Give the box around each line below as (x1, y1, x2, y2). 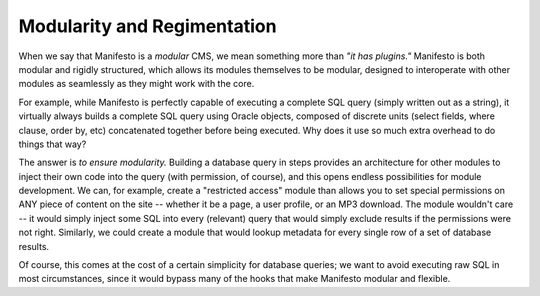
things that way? (18, 138, 87, 150)
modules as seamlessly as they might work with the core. (18, 78, 255, 90)
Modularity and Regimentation (18, 15, 277, 37)
